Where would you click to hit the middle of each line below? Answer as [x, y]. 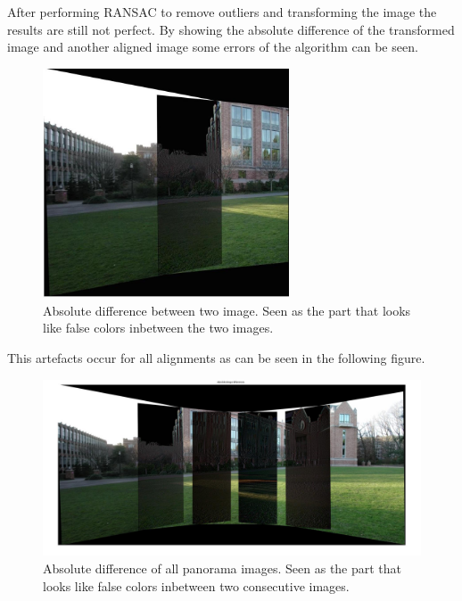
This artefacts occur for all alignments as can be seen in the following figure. [216, 357]
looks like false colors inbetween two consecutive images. [196, 585]
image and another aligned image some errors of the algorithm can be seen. [213, 47]
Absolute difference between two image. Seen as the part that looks [227, 310]
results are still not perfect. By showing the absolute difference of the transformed [231, 29]
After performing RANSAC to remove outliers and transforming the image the [222, 12]
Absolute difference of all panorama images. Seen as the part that [223, 568]
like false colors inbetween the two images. [158, 328]
